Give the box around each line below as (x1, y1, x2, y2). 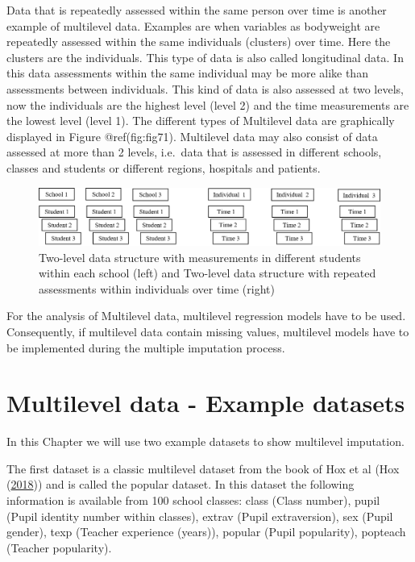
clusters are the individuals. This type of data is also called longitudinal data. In (6, 48, 404, 65)
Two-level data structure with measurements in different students (39, 248, 361, 265)
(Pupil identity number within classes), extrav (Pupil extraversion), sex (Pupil (6, 507, 393, 524)
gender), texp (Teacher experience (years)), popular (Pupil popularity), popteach (6, 523, 406, 540)
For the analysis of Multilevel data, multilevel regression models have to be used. (6, 307, 406, 324)
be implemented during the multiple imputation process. (6, 339, 285, 356)
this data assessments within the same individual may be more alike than (6, 65, 368, 81)
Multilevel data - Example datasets (6, 386, 405, 419)
